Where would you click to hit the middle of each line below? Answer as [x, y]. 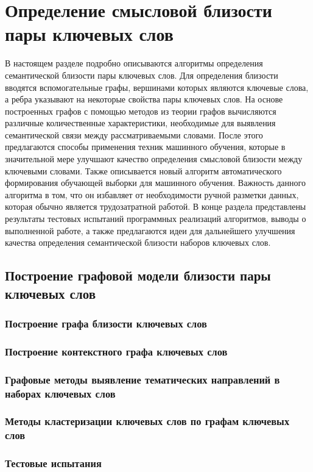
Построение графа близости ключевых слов [106, 323]
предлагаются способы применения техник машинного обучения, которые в [145, 147]
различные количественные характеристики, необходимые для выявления [140, 123]
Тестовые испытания [53, 463]
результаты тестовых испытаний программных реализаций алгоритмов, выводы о [156, 219]
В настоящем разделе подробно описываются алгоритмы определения [134, 63]
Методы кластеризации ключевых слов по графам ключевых [147, 421]
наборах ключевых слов [60, 393]
